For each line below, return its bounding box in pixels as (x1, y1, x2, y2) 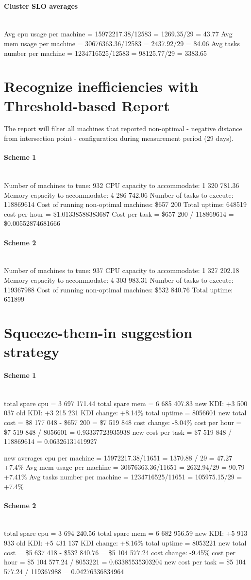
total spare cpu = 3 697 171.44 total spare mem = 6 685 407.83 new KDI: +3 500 (4, 398, 248, 408)
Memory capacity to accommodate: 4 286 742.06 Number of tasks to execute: (4, 189, 234, 200)
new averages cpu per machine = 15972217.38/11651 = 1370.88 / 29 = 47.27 (4, 452, 233, 462)
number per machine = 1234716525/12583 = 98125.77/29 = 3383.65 (4, 48, 207, 58)
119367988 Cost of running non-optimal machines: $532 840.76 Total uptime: (4, 284, 233, 294)
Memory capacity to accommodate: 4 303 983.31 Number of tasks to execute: (4, 275, 234, 285)
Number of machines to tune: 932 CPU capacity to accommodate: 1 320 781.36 (4, 180, 239, 190)
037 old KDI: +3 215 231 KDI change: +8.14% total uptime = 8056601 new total (4, 408, 247, 418)
